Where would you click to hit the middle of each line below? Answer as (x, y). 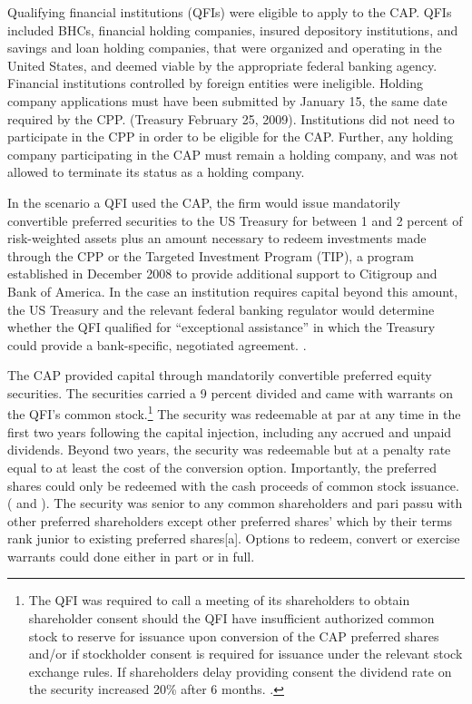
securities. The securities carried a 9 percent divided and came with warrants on (231, 392)
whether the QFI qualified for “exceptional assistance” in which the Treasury (221, 327)
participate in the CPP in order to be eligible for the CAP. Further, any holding (231, 137)
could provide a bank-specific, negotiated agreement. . (157, 344)
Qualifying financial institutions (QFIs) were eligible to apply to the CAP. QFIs (230, 12)
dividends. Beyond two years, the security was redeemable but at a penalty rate (229, 450)
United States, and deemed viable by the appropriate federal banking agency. (222, 65)
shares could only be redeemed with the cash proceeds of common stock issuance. (233, 485)
